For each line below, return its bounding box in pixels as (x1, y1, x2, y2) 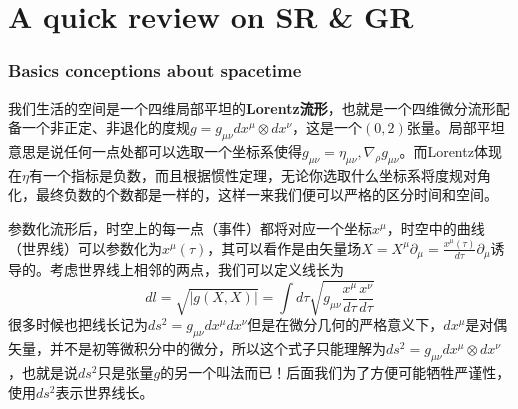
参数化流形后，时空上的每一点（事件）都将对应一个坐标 (8, 217, 372, 238)
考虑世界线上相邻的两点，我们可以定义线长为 (49, 259, 344, 280)
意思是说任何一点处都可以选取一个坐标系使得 (8, 140, 302, 161)
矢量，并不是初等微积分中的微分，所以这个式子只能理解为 (8, 338, 386, 359)
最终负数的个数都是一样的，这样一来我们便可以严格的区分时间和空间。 (35, 184, 498, 205)
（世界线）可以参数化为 (8, 237, 162, 258)
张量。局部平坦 (406, 117, 505, 138)
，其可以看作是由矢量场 (207, 237, 362, 258)
